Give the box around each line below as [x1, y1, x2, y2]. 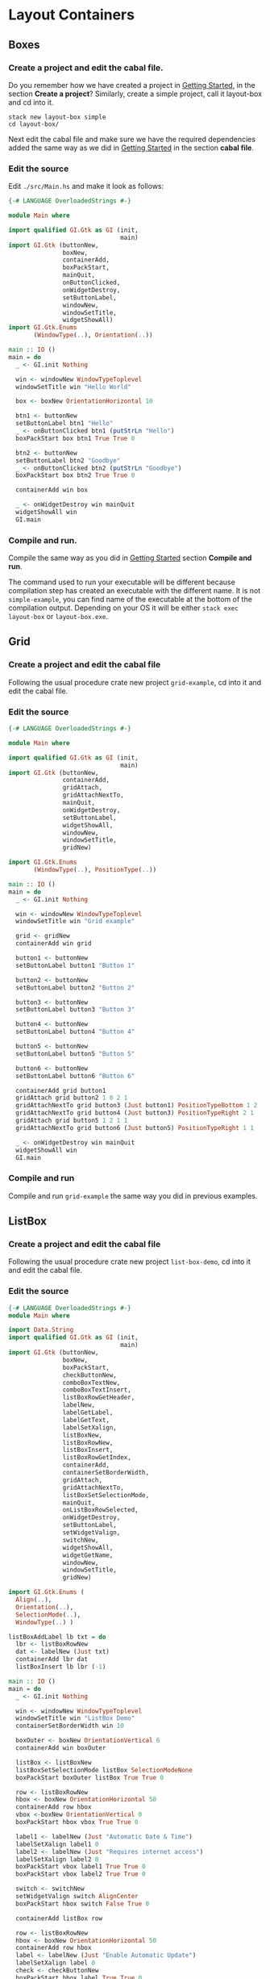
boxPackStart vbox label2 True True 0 [15, 1870, 147, 1878]
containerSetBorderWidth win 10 [15, 1722, 125, 1730]
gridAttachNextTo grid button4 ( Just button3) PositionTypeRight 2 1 [15, 1109, 254, 1117]
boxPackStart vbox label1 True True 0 [15, 1863, 147, 1871]
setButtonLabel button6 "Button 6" [15, 1072, 135, 1080]
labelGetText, [62, 1416, 110, 1424]
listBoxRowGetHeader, [62, 1394, 135, 1402]
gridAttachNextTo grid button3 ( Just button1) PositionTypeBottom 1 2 [15, 1102, 258, 1110]
